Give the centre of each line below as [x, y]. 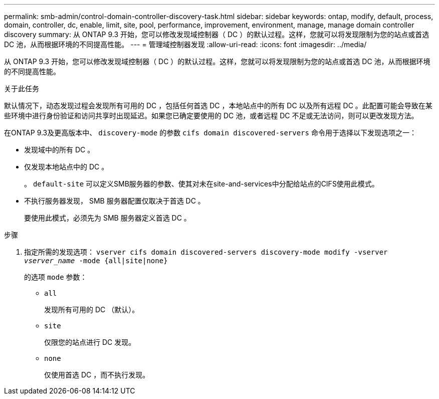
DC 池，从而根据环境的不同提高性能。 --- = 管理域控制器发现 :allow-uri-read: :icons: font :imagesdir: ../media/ [185, 44]
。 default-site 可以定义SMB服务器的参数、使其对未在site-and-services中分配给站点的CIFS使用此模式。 [201, 184]
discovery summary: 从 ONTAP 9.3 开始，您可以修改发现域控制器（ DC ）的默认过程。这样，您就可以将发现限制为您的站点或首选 [217, 34]
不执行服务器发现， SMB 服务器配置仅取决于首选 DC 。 [115, 201]
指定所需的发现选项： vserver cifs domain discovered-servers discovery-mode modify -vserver [206, 252]
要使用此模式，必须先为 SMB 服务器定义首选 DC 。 [107, 218]
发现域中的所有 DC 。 [59, 150]
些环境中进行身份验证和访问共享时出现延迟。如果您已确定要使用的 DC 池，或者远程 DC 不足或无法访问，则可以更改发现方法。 [211, 116]
